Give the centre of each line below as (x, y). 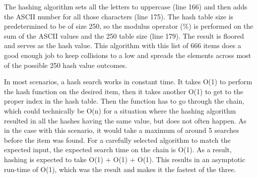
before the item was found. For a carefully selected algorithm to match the (117, 140)
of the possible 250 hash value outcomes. (66, 65)
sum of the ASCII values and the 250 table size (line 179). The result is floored (124, 35)
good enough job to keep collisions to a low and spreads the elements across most (128, 55)
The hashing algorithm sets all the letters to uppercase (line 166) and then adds (126, 6)
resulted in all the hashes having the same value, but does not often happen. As (125, 120)
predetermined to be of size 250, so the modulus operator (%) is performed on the (129, 26)
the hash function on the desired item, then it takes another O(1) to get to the (124, 91)
